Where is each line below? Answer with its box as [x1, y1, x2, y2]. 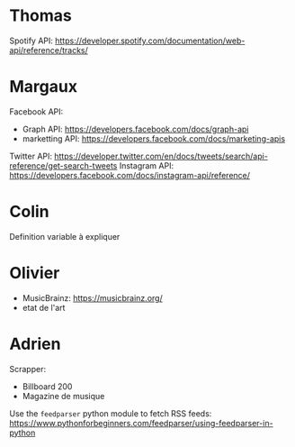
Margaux [9, 77, 78, 97]
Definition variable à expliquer [9, 231, 121, 242]
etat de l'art [22, 302, 66, 313]
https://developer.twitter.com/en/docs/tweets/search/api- [53, 151, 268, 161]
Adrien [9, 333, 61, 354]
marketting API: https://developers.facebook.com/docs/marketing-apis [22, 132, 286, 144]
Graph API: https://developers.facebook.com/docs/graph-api [22, 123, 249, 134]
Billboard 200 [22, 380, 73, 392]
